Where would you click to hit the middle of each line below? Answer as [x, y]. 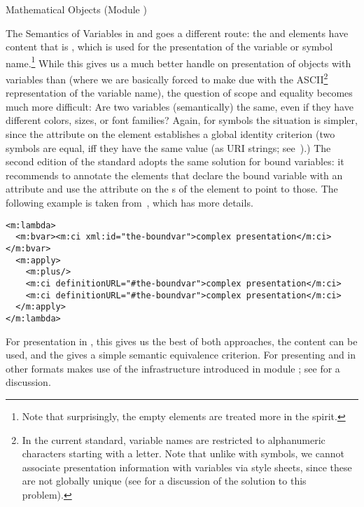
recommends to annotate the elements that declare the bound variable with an [174, 175]
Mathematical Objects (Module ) [76, 9]
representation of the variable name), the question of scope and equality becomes [179, 93]
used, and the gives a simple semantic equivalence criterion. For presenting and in [181, 355]
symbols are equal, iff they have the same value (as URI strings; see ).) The [168, 147]
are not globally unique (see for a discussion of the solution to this [164, 481]
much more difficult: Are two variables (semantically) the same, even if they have [180, 106]
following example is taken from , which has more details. [129, 203]
